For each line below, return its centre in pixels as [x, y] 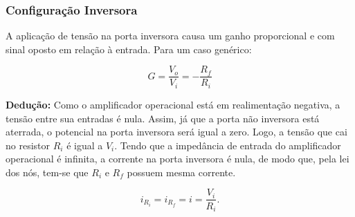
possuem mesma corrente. [181, 172]
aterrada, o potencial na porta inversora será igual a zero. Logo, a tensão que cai [176, 132]
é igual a [85, 145]
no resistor [28, 145]
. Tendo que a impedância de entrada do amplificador [228, 145]
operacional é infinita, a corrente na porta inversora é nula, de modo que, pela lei [177, 159]
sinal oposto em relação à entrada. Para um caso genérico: [129, 49]
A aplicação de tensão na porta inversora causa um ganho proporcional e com [170, 36]
